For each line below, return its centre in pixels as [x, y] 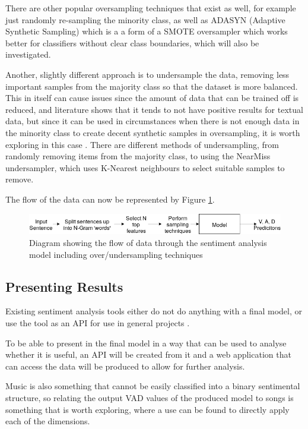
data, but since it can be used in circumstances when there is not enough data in [153, 121]
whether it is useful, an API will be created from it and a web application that [148, 354]
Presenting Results [64, 286]
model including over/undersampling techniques [116, 254]
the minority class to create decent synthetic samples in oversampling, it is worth [153, 132]
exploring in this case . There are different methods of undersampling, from [142, 144]
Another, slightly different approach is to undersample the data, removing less [147, 74]
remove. [20, 179]
